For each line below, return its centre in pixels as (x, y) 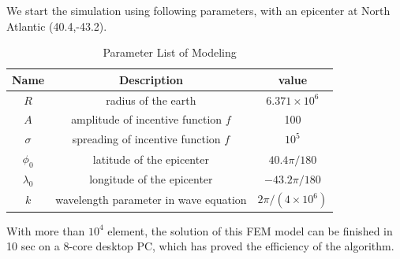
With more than (46, 230)
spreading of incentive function (146, 139)
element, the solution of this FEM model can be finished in (250, 230)
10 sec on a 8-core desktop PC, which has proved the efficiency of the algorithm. (200, 246)
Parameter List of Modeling (170, 52)
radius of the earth (151, 100)
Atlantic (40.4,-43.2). (57, 26)
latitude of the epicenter (151, 159)
